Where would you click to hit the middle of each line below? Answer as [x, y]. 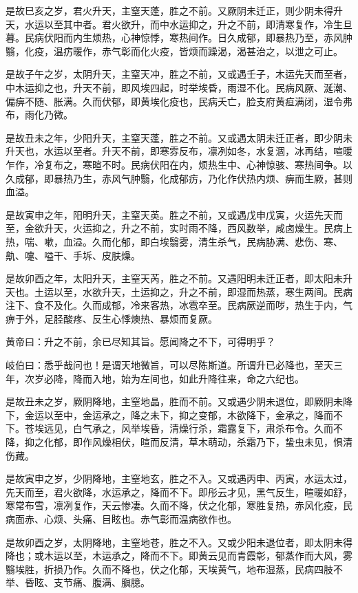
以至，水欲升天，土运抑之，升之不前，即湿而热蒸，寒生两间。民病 [203, 291]
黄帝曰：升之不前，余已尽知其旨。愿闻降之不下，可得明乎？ [140, 342]
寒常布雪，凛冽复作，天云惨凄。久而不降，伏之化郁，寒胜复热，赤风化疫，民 [179, 505]
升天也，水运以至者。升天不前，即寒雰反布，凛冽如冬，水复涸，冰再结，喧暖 [179, 151]
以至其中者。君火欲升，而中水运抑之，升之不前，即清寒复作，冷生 [193, 24]
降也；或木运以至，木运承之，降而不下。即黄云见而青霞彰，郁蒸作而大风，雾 [179, 556]
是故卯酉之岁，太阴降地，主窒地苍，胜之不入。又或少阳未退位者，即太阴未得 [179, 542]
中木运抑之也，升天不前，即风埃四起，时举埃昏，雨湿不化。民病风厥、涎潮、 [179, 87]
